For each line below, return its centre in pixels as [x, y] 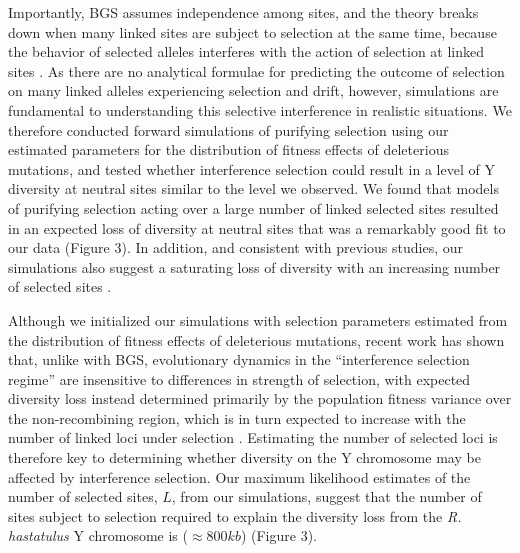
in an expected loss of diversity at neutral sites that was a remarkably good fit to [257, 227]
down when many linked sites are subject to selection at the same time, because [252, 31]
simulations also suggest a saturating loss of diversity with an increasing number [254, 266]
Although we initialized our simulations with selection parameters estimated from [258, 319]
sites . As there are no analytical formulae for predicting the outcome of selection [256, 70]
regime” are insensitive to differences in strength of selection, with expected [239, 378]
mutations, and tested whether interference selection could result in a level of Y [251, 168]
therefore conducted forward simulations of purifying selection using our [228, 129]
